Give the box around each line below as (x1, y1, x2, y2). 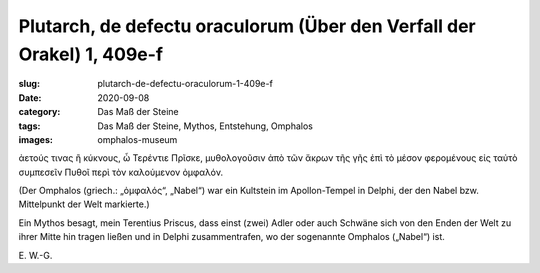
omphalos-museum (97, 133, 178, 145)
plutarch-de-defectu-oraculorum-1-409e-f (97, 78, 274, 90)
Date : (18, 91, 42, 104)
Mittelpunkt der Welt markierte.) (18, 198, 150, 210)
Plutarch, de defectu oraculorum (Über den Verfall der (18, 15, 477, 37)
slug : (18, 78, 40, 90)
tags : (18, 120, 41, 132)
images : (18, 133, 54, 145)
